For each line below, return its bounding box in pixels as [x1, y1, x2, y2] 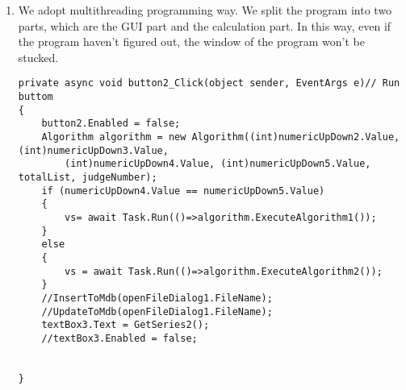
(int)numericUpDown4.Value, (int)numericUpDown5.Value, [65, 158, 371, 170]
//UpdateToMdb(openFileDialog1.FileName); [41, 305, 273, 317]
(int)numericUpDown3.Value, [18, 144, 169, 156]
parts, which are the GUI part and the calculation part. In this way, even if [18, 17, 391, 34]
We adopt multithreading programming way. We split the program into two [18, 2, 392, 18]
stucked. [18, 48, 59, 65]
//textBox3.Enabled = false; [41, 332, 198, 344]
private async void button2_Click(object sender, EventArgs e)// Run [18, 77, 400, 89]
